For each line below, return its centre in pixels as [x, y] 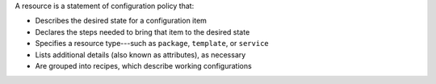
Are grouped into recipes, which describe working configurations [143, 65]
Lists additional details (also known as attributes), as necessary [140, 55]
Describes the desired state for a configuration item [121, 21]
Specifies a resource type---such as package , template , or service [152, 44]
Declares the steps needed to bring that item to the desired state [143, 31]
